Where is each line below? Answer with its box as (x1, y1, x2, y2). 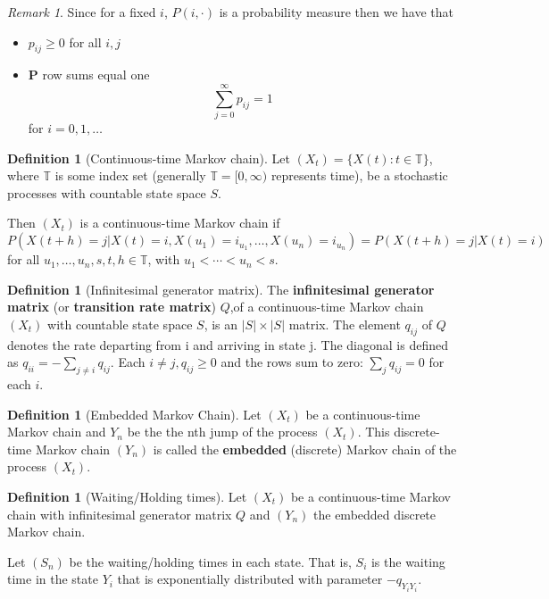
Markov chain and (7, 422, 106, 441)
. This (357, 422, 390, 441)
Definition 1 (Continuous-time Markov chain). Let (7, 148, 290, 167)
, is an (204, 314, 238, 333)
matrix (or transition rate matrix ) (7, 297, 216, 316)
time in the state (7, 570, 98, 588)
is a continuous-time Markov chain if (79, 213, 280, 232)
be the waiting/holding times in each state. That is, (69, 552, 352, 570)
